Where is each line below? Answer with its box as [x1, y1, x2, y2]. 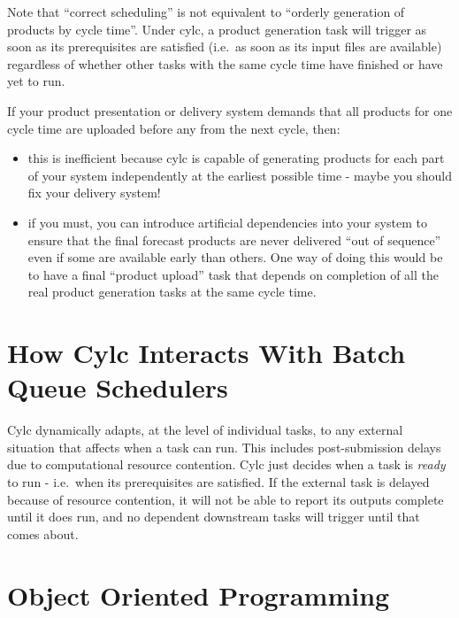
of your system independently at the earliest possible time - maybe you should [27, 166, 453, 184]
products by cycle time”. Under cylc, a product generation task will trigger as [7, 19, 427, 38]
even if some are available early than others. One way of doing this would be [27, 248, 443, 267]
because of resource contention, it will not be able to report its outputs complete [7, 490, 444, 508]
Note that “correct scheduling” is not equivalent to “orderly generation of [7, 3, 405, 20]
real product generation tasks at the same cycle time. [27, 282, 317, 301]
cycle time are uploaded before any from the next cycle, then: [7, 119, 340, 137]
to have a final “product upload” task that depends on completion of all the [27, 265, 439, 283]
